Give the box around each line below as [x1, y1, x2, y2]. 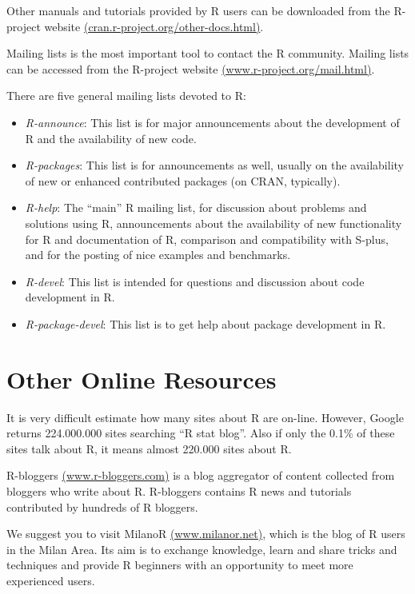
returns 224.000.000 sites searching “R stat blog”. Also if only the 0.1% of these [6, 425, 395, 441]
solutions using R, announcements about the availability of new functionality [25, 214, 402, 231]
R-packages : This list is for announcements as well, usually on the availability [25, 157, 404, 173]
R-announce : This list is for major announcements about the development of [25, 114, 400, 130]
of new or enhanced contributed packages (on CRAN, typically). [25, 172, 341, 189]
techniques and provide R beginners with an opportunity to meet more [6, 556, 353, 573]
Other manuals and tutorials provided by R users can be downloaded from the [6, 2, 390, 18]
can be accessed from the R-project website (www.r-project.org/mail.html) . [6, 60, 375, 77]
